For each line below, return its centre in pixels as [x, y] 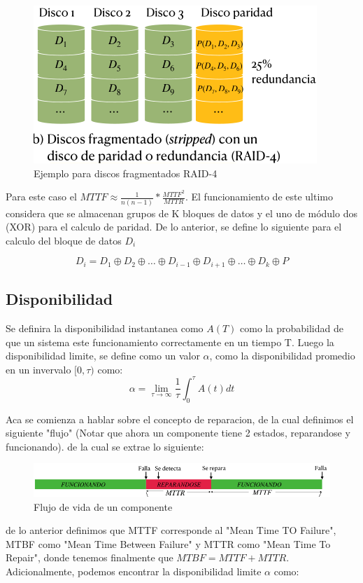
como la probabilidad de [292, 328]
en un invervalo [38, 369]
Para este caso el [41, 197]
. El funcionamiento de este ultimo [259, 197]
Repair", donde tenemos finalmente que [90, 557]
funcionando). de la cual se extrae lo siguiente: [105, 446]
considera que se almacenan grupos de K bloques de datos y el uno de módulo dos [181, 213]
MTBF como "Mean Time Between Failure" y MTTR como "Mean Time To [168, 543]
